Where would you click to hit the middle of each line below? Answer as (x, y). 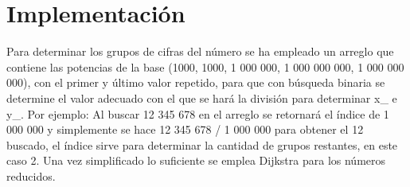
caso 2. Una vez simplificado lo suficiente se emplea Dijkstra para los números (196, 160)
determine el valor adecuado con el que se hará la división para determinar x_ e (202, 97)
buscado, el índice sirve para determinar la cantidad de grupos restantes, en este (202, 144)
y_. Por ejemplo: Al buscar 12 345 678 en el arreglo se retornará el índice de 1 (198, 113)
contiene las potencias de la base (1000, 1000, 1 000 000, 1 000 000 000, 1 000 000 (205, 66)
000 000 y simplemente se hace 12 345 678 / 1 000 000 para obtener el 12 (185, 129)
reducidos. (31, 175)
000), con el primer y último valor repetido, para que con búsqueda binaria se (196, 82)
